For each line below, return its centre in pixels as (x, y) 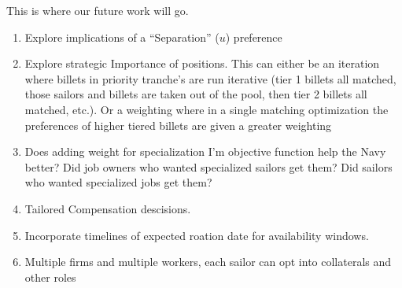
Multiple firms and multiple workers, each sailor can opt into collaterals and (208, 262)
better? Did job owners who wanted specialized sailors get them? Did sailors (208, 166)
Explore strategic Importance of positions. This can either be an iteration (202, 63)
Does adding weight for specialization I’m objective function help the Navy (205, 151)
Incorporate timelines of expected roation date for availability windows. (197, 235)
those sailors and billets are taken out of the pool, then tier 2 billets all (196, 94)
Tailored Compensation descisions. (108, 208)
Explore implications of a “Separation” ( (122, 37)
